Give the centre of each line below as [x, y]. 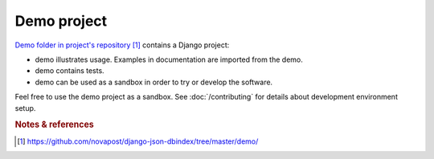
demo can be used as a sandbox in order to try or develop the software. [154, 82]
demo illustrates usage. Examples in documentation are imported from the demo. [169, 59]
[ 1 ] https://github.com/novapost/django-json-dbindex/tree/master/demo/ [138, 141]
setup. [25, 108]
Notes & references [54, 124]
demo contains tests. [70, 71]
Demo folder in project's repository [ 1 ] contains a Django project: [122, 45]
